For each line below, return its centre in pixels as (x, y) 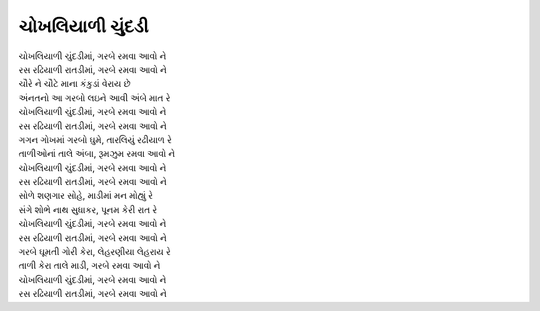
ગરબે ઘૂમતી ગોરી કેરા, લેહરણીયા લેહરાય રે (94, 252)
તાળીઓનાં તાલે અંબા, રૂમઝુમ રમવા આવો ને (97, 154)
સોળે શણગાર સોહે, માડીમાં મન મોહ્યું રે (86, 196)
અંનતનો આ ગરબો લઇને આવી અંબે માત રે (94, 97)
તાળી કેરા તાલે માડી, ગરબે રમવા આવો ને (89, 266)
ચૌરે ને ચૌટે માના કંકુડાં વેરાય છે (74, 84)
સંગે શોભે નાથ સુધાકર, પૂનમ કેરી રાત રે (88, 209)
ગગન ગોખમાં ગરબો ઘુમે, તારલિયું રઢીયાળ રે (95, 139)
